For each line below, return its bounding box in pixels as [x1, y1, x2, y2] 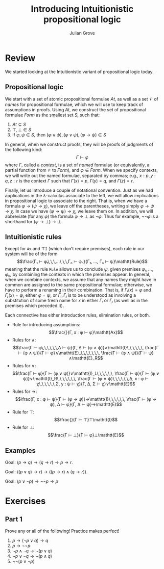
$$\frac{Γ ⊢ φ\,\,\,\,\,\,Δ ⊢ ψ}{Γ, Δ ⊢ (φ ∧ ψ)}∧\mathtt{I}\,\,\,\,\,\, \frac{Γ [13, 345, 159, 351]
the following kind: [5, 146, 43, 153]
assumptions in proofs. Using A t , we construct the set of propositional [5, 106, 146, 112]
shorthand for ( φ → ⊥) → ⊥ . [5, 218, 63, 224]
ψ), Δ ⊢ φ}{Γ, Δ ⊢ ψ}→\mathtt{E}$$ [49, 401, 122, 408]
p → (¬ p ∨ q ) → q [12, 538, 48, 543]
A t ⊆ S [12, 121, 26, 127]
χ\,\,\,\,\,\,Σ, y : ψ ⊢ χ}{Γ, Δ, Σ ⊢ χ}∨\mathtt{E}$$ [36, 381, 136, 387]
